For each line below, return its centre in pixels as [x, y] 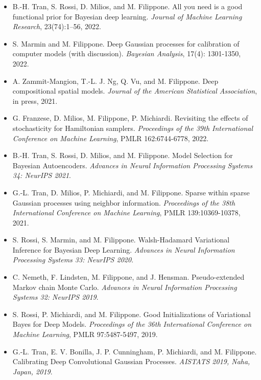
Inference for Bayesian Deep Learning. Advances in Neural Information [124, 249]
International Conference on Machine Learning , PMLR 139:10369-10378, [126, 213]
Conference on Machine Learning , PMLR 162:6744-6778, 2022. [111, 138]
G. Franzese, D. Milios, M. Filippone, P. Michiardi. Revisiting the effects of [130, 118]
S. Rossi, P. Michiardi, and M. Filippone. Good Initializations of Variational [132, 314]
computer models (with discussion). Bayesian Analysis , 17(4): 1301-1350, [127, 53]
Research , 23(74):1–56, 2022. [57, 26]
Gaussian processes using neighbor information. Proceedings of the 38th [124, 202]
